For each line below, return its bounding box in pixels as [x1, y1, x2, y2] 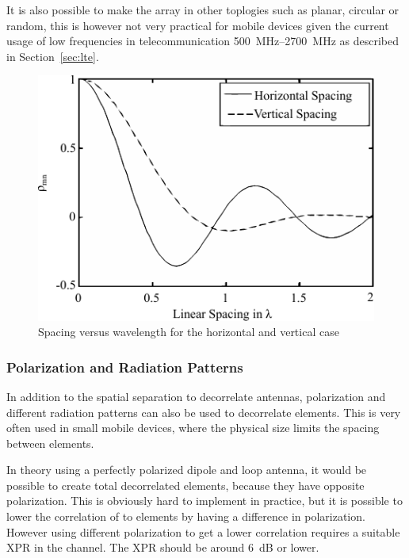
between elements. [6, 434, 94, 451]
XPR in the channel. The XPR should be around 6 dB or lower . [6, 539, 319, 556]
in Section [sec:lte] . [6, 48, 99, 64]
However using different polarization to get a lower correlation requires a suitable [6, 523, 400, 540]
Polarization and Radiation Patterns [6, 357, 243, 376]
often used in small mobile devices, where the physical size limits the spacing [6, 419, 380, 436]
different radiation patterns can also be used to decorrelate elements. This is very [6, 403, 401, 420]
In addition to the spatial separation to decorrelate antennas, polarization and [6, 388, 386, 404]
